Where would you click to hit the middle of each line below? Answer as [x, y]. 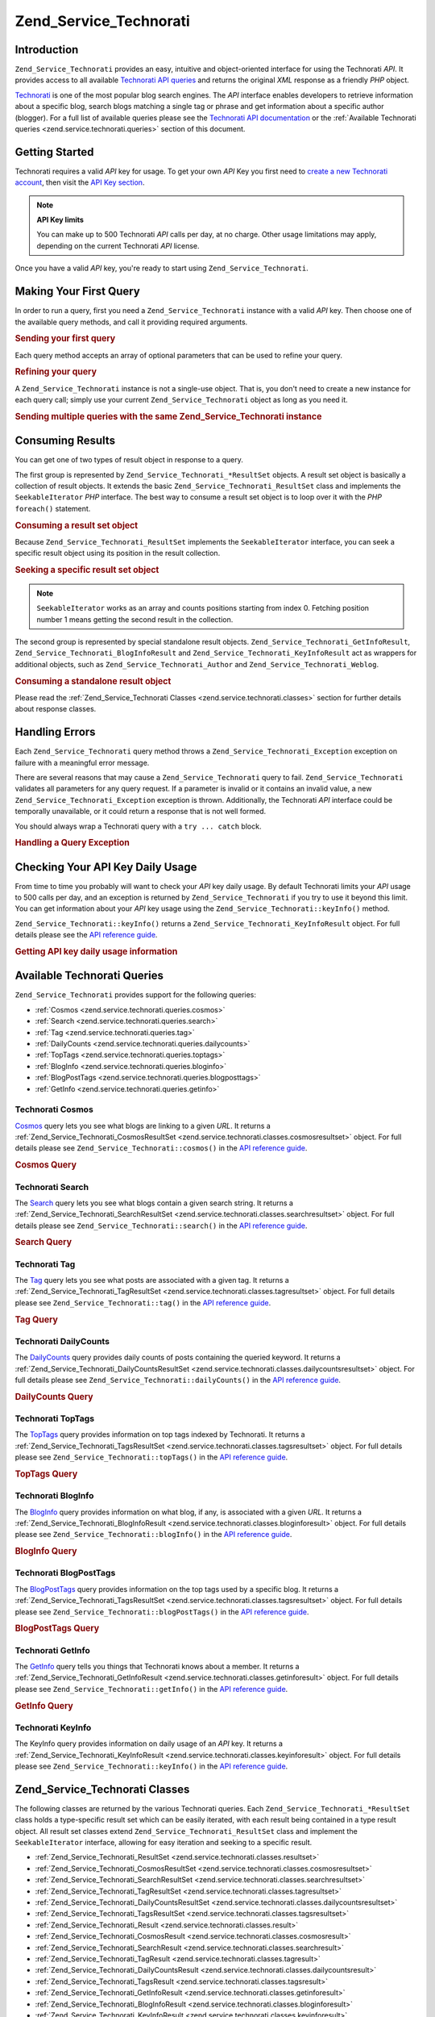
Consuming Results [65, 441]
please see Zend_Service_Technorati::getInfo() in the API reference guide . [151, 1689]
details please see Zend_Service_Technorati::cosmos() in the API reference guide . [161, 1148]
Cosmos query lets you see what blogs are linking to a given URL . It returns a [143, 1125]
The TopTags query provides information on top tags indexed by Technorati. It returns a [160, 1434]
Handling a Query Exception [72, 843]
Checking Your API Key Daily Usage [106, 867]
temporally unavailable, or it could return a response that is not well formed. [141, 812]
